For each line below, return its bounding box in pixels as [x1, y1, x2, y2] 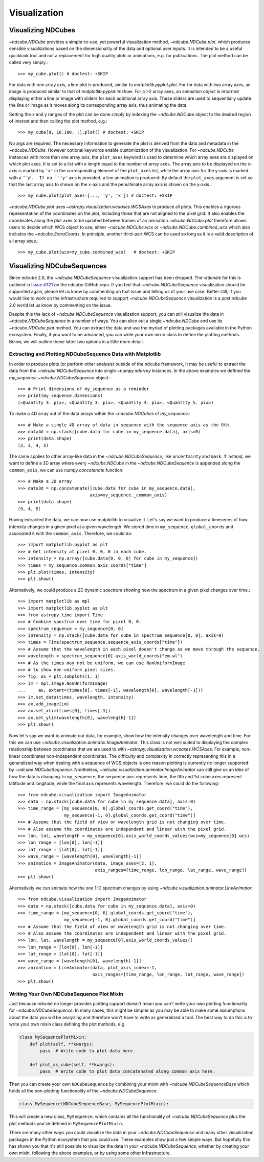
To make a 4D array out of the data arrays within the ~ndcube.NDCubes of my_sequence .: [9, 411, 191, 417]
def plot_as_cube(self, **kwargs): [29, 1062, 115, 1067]
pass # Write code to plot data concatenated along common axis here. [40, 1069, 216, 1074]
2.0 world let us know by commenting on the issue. [9, 302, 112, 308]
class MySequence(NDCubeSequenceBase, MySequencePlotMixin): [19, 1101, 169, 1107]
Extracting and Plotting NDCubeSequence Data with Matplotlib [9, 350, 161, 357]
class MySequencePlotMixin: [19, 1034, 87, 1040]
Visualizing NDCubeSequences [9, 262, 107, 270]
